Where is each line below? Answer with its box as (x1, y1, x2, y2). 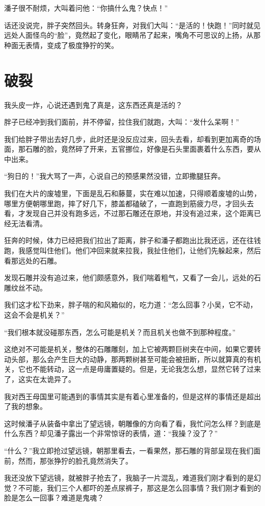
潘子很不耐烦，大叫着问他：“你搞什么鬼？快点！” (4, 3, 168, 13)
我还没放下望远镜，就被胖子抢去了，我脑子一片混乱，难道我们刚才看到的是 (4, 472, 254, 483)
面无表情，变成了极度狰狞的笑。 (11, 39, 118, 50)
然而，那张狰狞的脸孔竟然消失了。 (18, 455, 132, 466)
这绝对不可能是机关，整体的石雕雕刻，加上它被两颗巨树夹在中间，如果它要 (4, 344, 254, 354)
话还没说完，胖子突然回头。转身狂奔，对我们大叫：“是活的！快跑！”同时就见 (4, 19, 261, 30)
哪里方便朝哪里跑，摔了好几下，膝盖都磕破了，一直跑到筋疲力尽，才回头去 (4, 198, 254, 208)
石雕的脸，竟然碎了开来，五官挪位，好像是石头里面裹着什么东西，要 (25, 143, 254, 154)
